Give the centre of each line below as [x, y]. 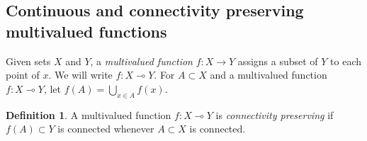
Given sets [28, 61]
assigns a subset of [278, 61]
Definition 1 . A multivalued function [89, 114]
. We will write [80, 75]
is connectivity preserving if [275, 114]
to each [346, 61]
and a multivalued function [269, 75]
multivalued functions [86, 31]
